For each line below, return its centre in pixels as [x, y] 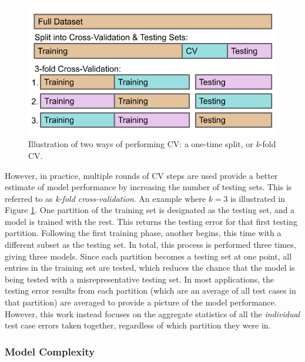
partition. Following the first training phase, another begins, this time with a [143, 233]
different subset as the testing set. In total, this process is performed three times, [150, 245]
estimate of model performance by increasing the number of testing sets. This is [148, 187]
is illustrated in [258, 198]
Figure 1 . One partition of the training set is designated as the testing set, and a [150, 210]
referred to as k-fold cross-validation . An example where [105, 198]
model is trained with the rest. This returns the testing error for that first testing [151, 221]
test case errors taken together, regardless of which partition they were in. [138, 325]
